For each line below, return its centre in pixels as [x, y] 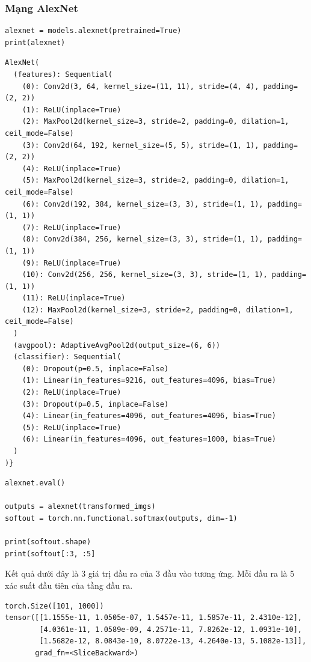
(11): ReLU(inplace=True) [74, 298]
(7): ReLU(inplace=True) [72, 227]
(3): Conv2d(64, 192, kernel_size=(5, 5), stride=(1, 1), [140, 145]
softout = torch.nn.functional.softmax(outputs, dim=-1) [121, 518]
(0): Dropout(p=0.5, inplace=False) [95, 369]
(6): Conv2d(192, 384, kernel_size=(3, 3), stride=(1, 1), [143, 204]
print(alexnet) [35, 42]
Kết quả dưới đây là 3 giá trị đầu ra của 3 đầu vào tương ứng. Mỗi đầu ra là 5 [150, 573]
